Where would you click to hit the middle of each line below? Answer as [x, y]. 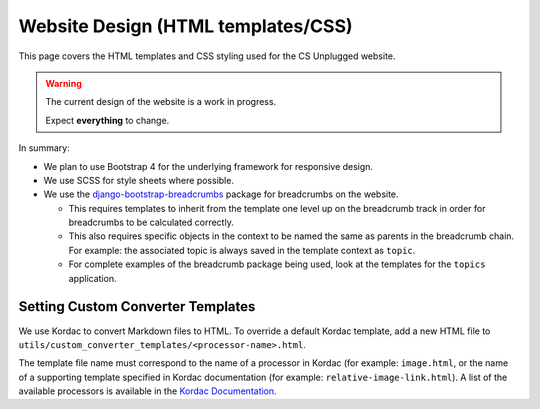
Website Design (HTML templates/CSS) [186, 26]
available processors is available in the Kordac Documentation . [147, 391]
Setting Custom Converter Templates [137, 306]
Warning [63, 83]
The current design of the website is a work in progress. [161, 102]
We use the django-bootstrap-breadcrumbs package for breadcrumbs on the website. [221, 194]
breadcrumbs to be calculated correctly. [151, 222]
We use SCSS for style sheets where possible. [139, 180]
